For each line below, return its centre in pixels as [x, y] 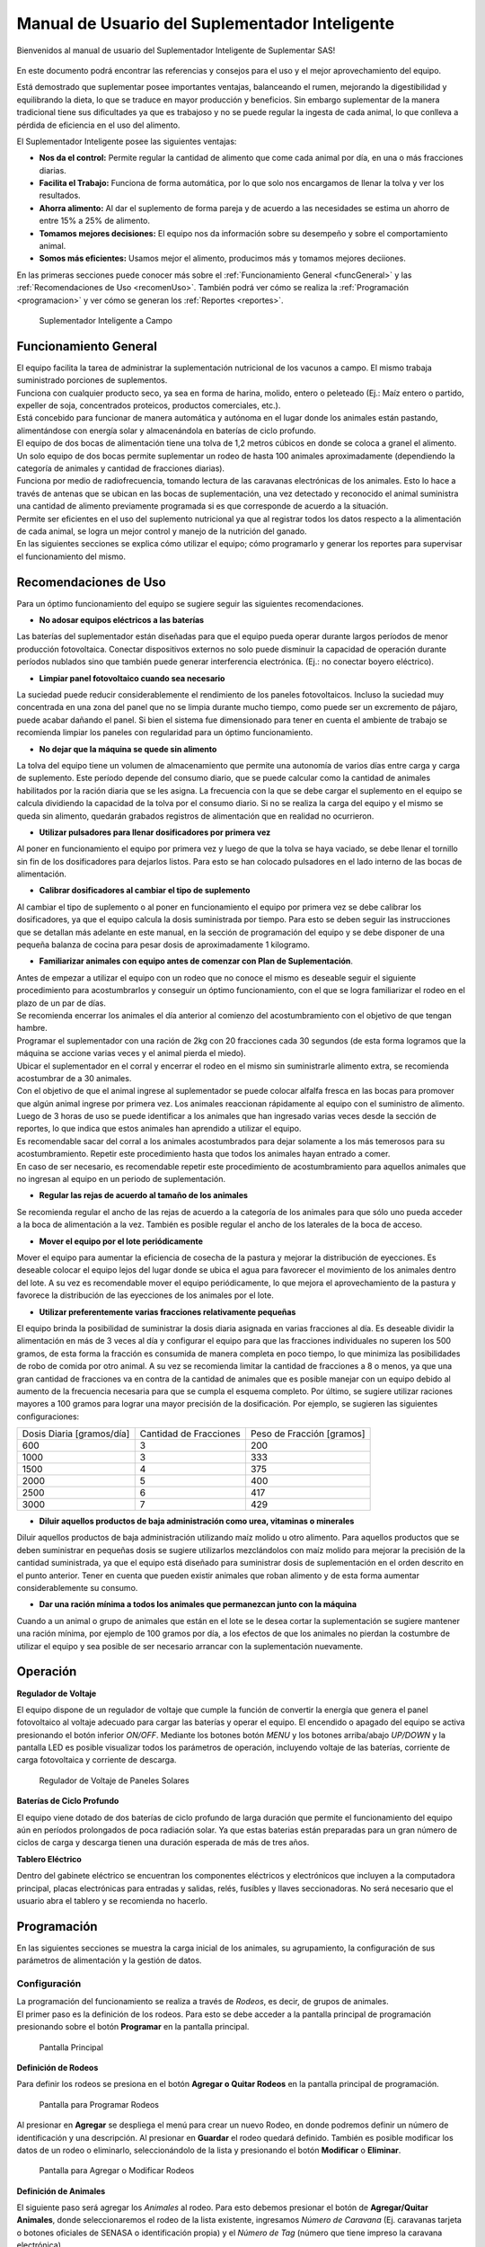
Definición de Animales [61, 2191]
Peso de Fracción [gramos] [308, 1434]
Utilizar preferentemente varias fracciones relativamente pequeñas [168, 1311]
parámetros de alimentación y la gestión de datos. [109, 1960]
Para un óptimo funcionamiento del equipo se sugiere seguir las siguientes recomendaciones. [190, 603]
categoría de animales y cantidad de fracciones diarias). [120, 468]
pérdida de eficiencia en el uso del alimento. [98, 125]
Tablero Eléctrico [49, 1859]
